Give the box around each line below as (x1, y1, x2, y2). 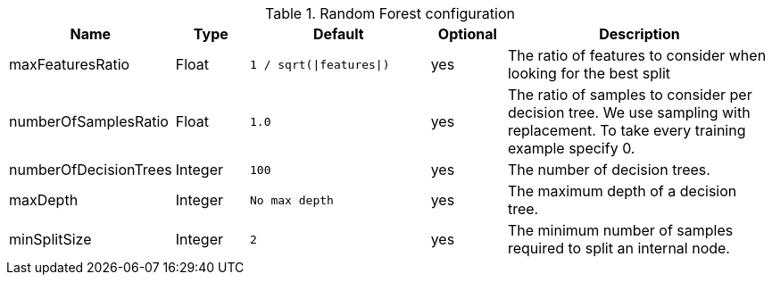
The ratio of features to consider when (507, 46, 767, 64)
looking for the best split (507, 64, 671, 82)
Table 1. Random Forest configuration (265, 4, 515, 22)
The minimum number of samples (507, 221, 734, 239)
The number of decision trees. (507, 161, 710, 178)
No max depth (249, 193, 334, 207)
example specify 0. (507, 139, 635, 157)
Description (599, 25, 680, 43)
